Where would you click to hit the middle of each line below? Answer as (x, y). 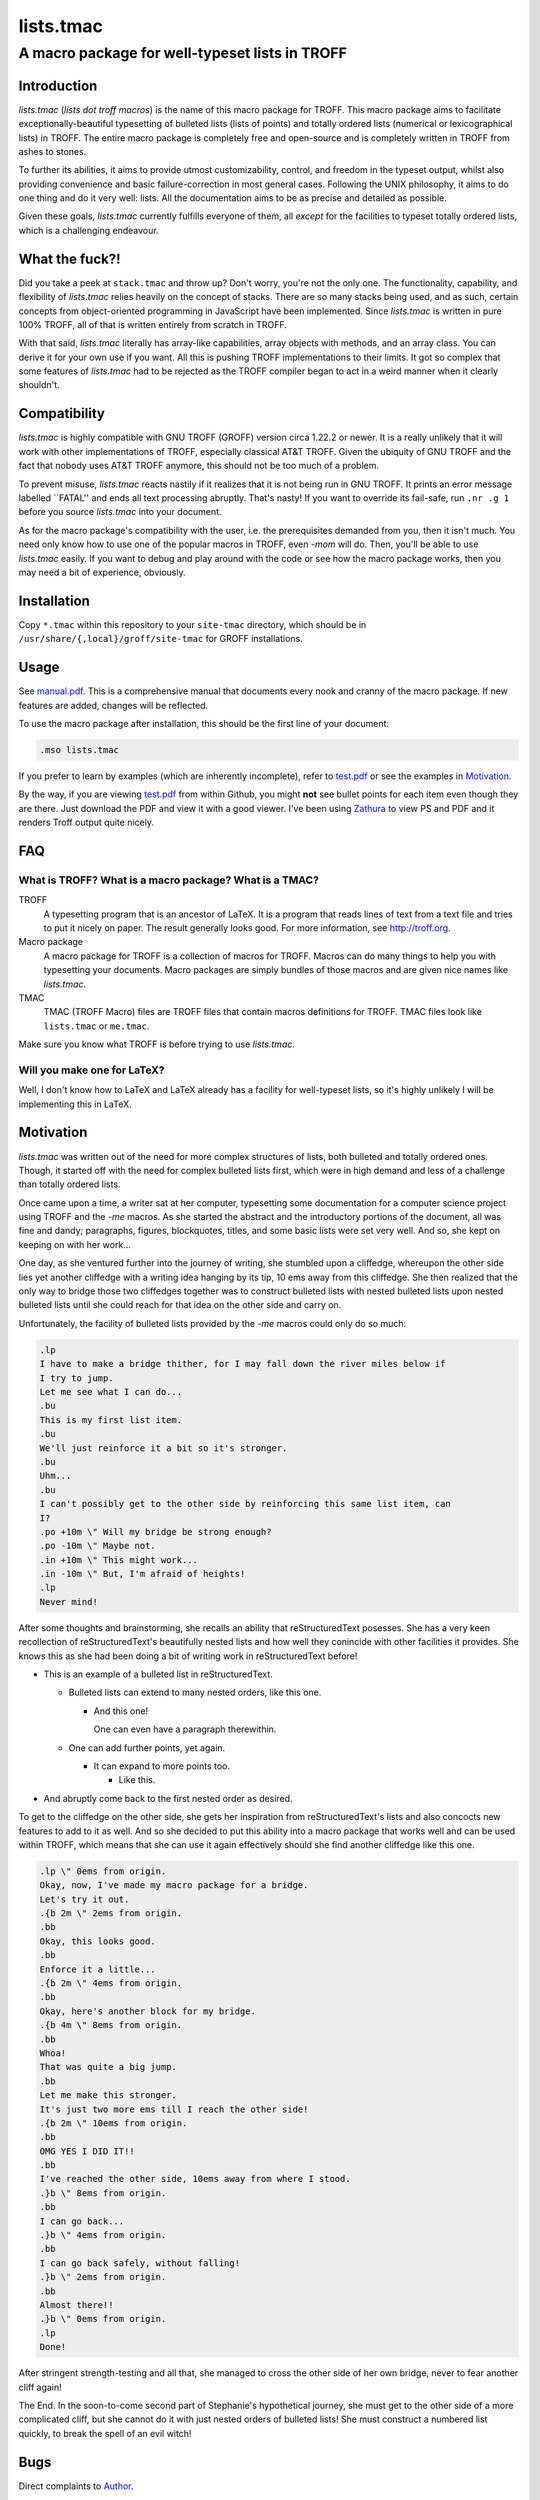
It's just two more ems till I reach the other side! (174, 2109)
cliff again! (40, 2387)
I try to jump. (76, 1378)
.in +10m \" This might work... (119, 1559)
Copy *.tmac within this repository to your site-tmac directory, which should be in (192, 624)
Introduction (58, 85)
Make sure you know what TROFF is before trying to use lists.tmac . (156, 1044)
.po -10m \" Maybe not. (98, 1546)
